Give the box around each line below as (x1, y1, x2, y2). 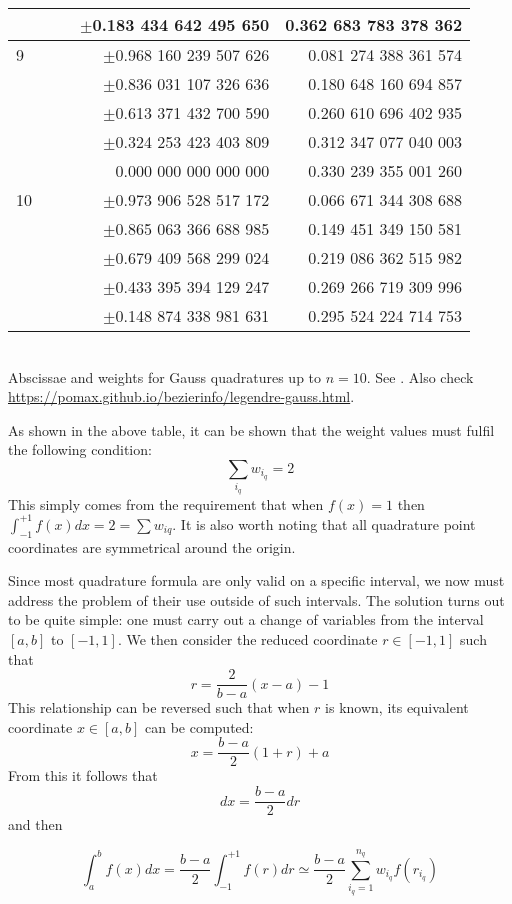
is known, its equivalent (325, 697, 469, 718)
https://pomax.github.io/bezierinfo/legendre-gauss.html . (8, 386, 355, 407)
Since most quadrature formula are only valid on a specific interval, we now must (8, 570, 505, 591)
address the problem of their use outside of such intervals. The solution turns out (8, 589, 505, 610)
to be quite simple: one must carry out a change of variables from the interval (8, 609, 484, 630)
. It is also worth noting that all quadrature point (172, 513, 476, 534)
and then (8, 814, 63, 835)
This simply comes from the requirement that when (8, 493, 324, 514)
